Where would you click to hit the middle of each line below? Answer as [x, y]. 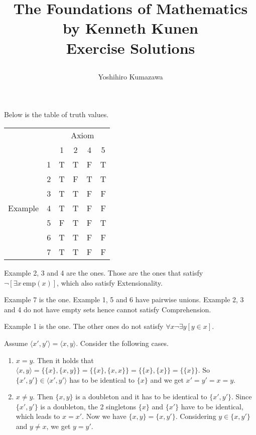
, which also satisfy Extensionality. [110, 282]
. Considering [196, 416]
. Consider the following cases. [122, 343]
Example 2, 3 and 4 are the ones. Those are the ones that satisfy [104, 272]
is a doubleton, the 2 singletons [88, 406]
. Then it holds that [63, 360]
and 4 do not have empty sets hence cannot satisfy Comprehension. [108, 309]
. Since [242, 397]
